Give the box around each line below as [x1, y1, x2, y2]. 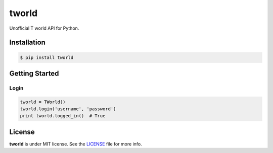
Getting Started [9, 69, 59, 78]
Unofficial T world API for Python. [9, 25, 79, 31]
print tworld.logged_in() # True [20, 113, 106, 119]
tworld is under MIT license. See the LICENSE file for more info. [9, 141, 143, 147]
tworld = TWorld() [20, 99, 66, 105]
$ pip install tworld [20, 54, 74, 60]
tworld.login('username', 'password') [20, 106, 116, 112]
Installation [9, 38, 45, 47]
